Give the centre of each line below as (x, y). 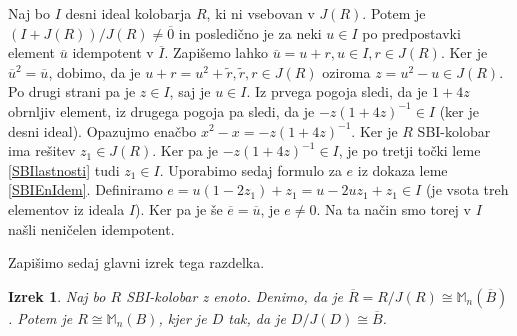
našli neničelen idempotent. (91, 228)
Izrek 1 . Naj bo (57, 295)
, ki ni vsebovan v (260, 13)
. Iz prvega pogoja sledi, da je (337, 91)
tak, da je (257, 317)
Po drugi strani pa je (72, 91)
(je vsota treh (467, 189)
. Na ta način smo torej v (393, 208)
